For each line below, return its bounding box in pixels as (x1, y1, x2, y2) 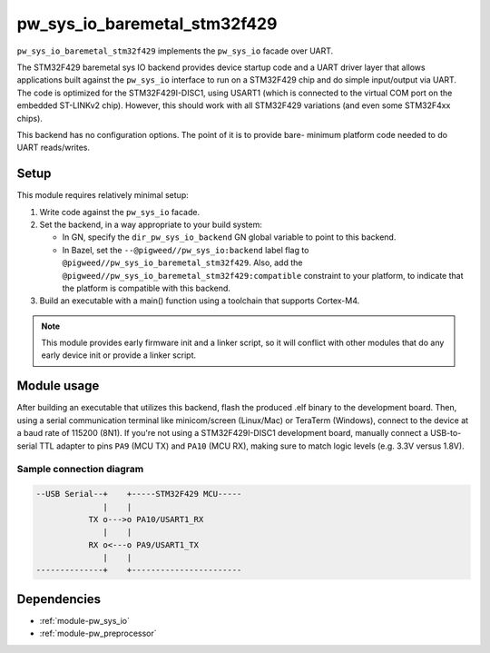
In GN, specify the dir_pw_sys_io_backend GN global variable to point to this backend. (62, 232, 397, 242)
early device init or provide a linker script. (41, 350, 197, 361)
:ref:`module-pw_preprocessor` (39, 628, 158, 639)
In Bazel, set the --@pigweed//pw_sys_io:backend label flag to (62, 244, 309, 255)
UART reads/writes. (16, 142, 91, 153)
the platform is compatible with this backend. (62, 282, 231, 293)
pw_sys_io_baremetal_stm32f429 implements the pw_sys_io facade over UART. (16, 45, 334, 56)
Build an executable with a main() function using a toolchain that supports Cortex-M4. (39, 295, 360, 306)
